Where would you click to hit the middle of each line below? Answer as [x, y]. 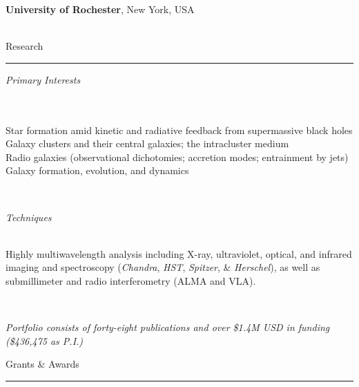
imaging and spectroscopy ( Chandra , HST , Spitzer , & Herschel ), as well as [163, 267]
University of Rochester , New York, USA [100, 9]
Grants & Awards [42, 364]
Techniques [29, 217]
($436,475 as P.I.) [45, 340]
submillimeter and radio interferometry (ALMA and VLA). [131, 280]
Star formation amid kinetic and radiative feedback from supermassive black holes [179, 130]
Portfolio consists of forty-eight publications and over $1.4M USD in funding [168, 327]
